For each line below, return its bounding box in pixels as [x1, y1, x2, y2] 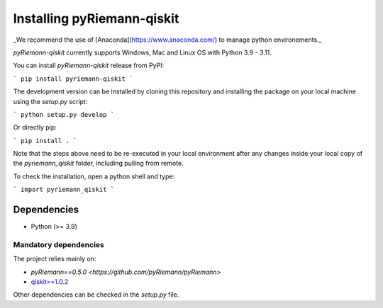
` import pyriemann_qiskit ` [13, 186, 115, 194]
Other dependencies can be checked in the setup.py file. [13, 290, 179, 299]
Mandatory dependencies [13, 239, 104, 249]
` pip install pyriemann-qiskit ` [13, 74, 133, 83]
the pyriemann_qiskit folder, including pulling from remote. [13, 159, 184, 168]
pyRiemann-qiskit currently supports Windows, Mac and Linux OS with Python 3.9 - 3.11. [13, 48, 272, 57]
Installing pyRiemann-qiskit [13, 11, 179, 26]
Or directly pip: [13, 123, 57, 132]
